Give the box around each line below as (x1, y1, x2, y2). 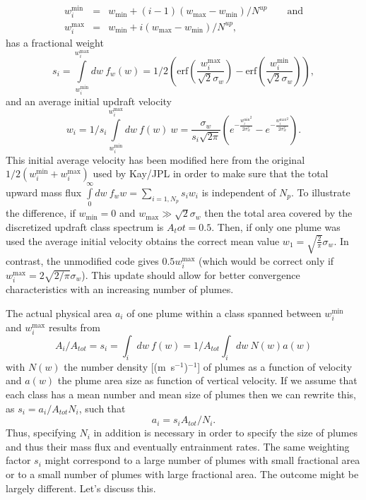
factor (6, 453, 31, 468)
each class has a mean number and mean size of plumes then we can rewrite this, (6, 387, 356, 401)
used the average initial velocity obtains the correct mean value (6, 233, 280, 248)
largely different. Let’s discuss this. (6, 480, 156, 495)
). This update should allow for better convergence (81, 267, 300, 282)
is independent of (201, 185, 276, 200)
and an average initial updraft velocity (6, 93, 172, 108)
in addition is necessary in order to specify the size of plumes (93, 425, 358, 440)
